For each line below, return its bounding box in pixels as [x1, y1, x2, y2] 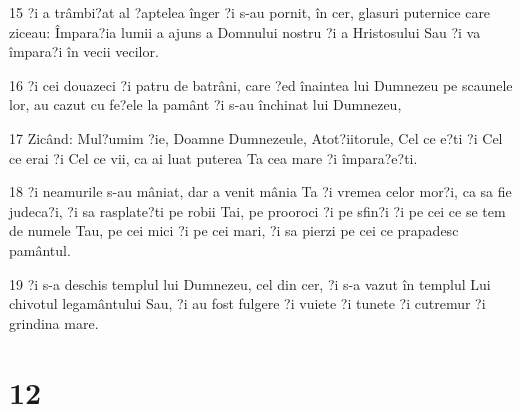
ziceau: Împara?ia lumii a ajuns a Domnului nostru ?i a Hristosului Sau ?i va [9, 21, 481, 42]
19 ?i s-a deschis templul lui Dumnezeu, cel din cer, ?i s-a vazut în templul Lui [9, 273, 491, 294]
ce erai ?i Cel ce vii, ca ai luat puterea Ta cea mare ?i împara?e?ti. [9, 147, 418, 168]
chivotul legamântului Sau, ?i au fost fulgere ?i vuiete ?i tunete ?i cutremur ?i [9, 293, 486, 314]
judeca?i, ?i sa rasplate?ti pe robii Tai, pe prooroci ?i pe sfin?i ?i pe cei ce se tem [9, 200, 506, 221]
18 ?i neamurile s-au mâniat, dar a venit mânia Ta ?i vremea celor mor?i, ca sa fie [9, 181, 512, 202]
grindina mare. [9, 312, 99, 333]
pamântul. [9, 239, 71, 260]
